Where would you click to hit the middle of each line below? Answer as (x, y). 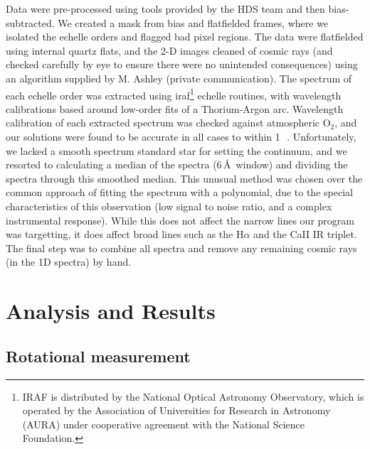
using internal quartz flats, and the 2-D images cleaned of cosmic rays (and (169, 50)
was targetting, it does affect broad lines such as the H (125, 234)
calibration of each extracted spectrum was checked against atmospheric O (168, 123)
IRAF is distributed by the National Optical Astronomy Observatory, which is (193, 396)
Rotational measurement (98, 356)
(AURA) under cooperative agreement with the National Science (163, 424)
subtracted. (30, 22)
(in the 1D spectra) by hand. (69, 262)
